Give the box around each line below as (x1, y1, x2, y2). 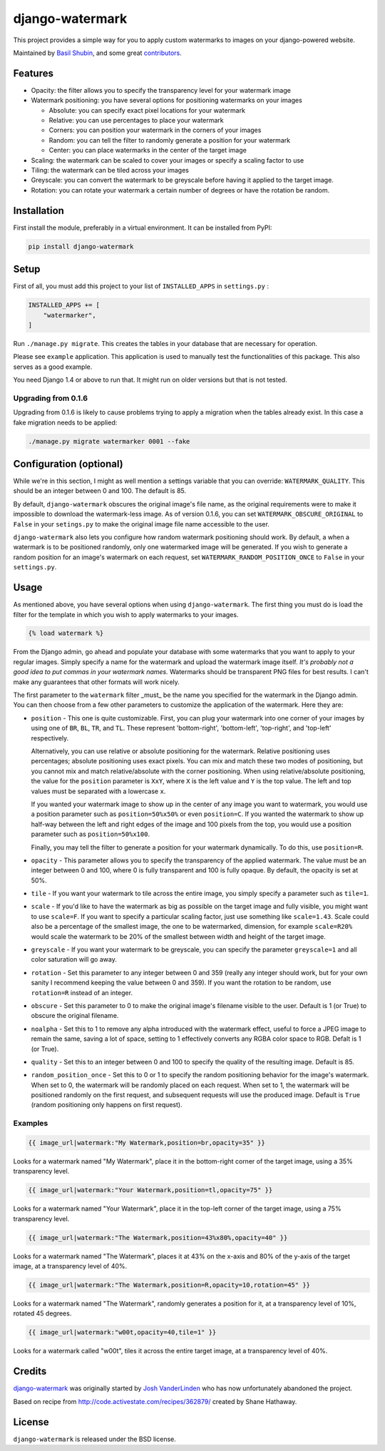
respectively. (31, 733, 69, 742)
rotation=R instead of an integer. (31, 988, 133, 997)
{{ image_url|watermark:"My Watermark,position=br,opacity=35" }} (28, 1139, 265, 1147)
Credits (13, 1365, 47, 1378)
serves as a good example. (13, 362, 93, 371)
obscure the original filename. (31, 1012, 119, 1020)
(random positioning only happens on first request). (31, 1101, 183, 1109)
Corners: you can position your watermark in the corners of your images (48, 126, 262, 135)
